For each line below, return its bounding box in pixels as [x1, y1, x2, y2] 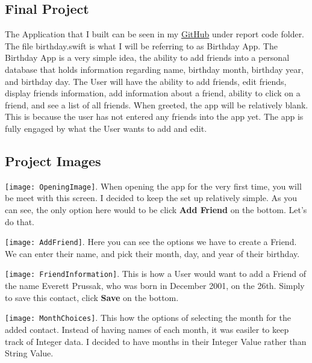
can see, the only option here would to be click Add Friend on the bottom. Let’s [5, 203, 307, 216]
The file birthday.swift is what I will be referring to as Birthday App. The [5, 39, 278, 52]
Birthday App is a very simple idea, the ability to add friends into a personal [5, 51, 290, 64]
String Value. [5, 347, 54, 359]
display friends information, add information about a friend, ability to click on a [5, 87, 301, 99]
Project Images [5, 151, 101, 170]
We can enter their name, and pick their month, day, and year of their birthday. [5, 247, 300, 259]
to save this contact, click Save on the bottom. [5, 291, 179, 303]
